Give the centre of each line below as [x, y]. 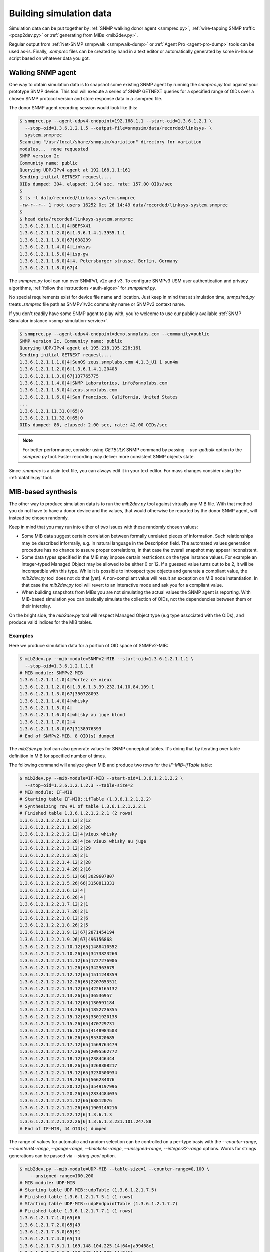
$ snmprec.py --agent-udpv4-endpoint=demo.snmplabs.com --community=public [115, 334]
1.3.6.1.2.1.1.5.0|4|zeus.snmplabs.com [68, 390]
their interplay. [37, 606]
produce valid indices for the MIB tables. [51, 622]
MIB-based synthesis [43, 492]
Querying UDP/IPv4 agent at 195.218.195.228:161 [80, 348]
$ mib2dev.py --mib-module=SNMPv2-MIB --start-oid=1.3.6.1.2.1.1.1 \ [107, 659]
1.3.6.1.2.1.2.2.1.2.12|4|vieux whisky [68, 834]
